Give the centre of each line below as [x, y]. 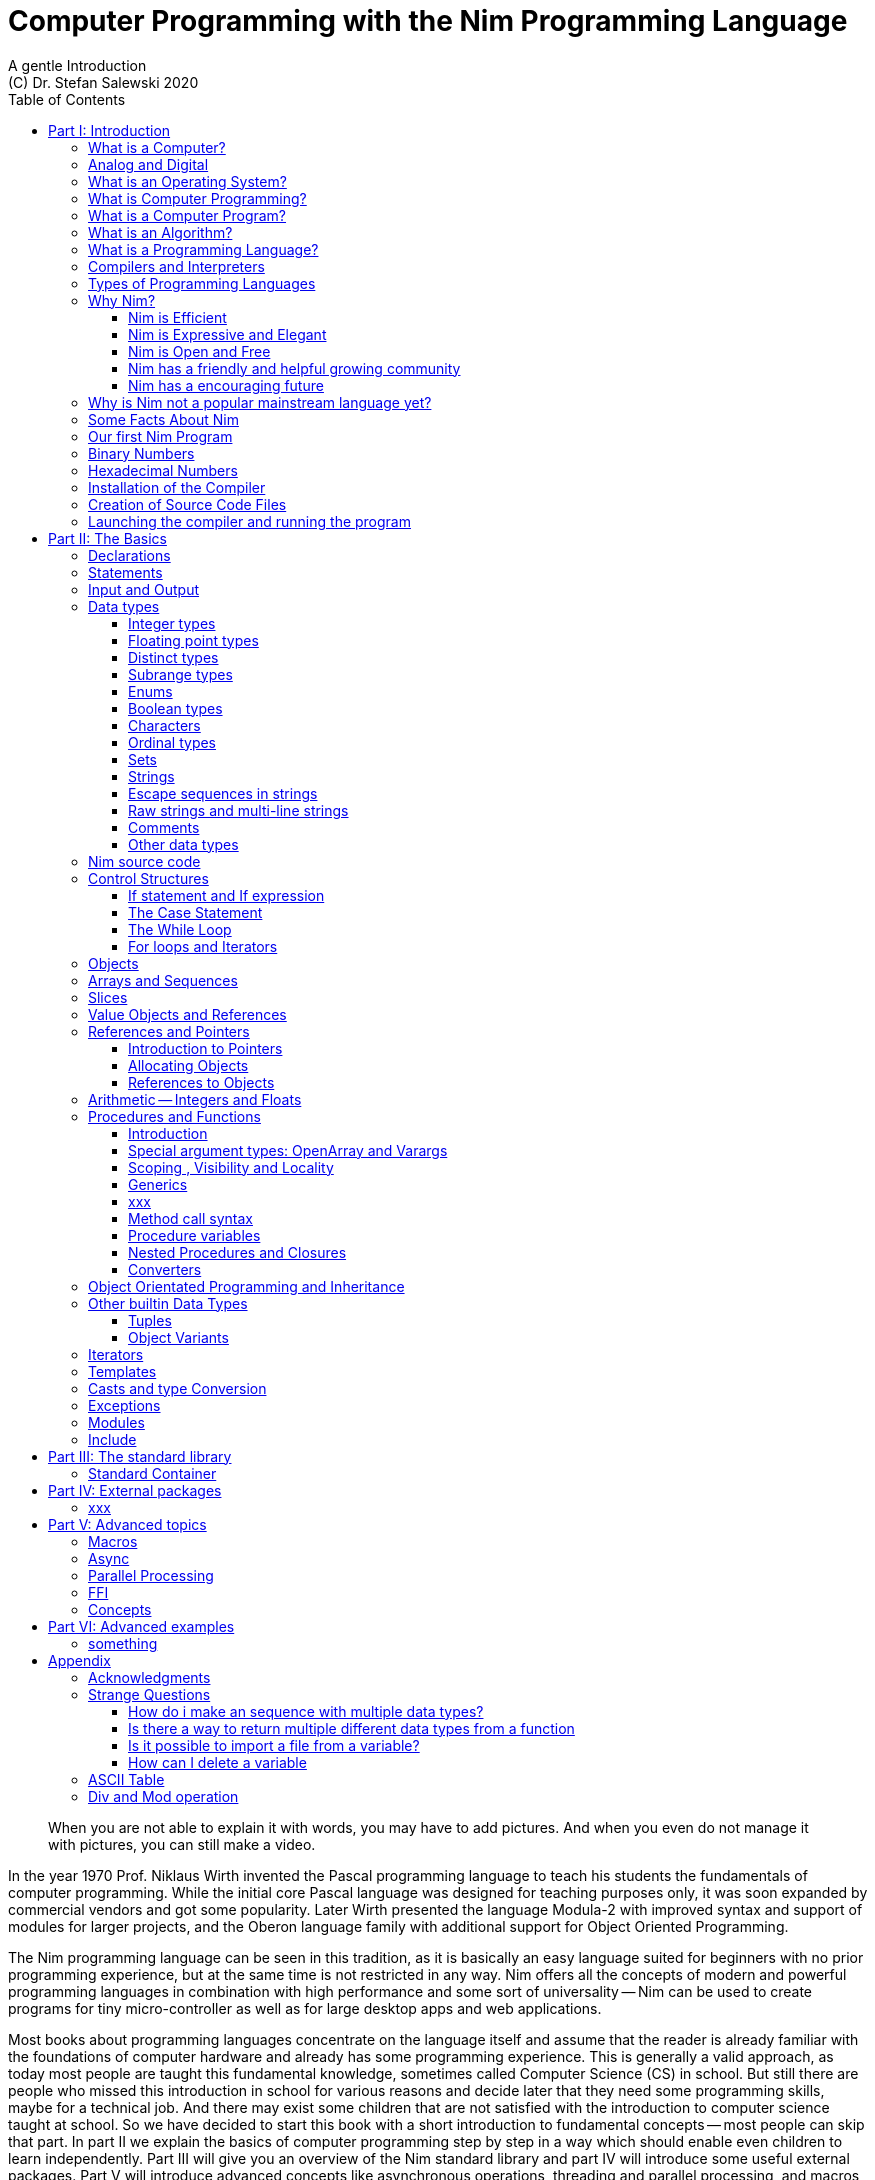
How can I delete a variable [217, 1762]
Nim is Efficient [177, 317]
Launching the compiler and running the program [249, 521]
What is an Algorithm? [160, 232]
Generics [158, 1184]
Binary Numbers [141, 453]
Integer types [172, 623]
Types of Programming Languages [202, 283]
